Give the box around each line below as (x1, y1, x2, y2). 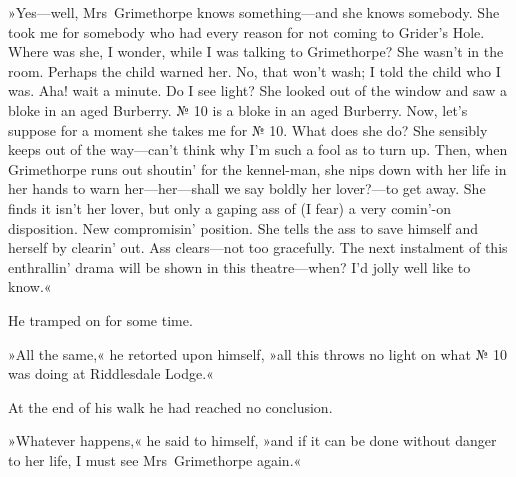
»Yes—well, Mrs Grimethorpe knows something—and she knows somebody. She (8, 2, 500, 22)
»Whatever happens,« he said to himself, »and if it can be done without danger (8, 430, 497, 451)
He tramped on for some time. (8, 309, 193, 330)
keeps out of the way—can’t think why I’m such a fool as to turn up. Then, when (8, 139, 508, 160)
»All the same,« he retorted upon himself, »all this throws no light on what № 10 (8, 343, 507, 364)
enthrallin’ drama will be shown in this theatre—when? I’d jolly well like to (8, 256, 471, 277)
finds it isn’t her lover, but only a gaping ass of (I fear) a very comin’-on (8, 197, 452, 218)
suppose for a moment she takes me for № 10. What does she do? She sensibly (8, 119, 488, 140)
